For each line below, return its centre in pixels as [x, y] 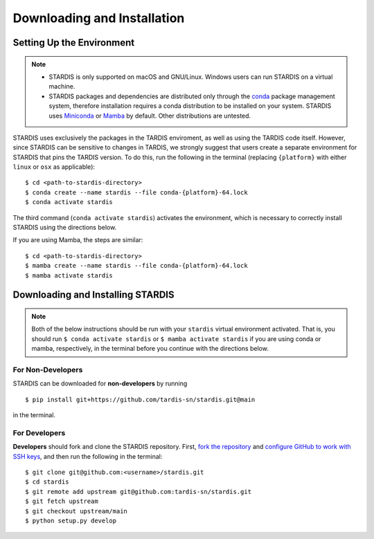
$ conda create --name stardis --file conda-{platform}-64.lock [137, 192]
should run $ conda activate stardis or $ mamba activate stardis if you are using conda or [176, 338]
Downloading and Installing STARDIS [93, 295]
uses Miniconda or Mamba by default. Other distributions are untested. [150, 116]
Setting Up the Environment [74, 43]
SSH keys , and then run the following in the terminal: [88, 456]
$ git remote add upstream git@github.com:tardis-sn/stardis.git [139, 492]
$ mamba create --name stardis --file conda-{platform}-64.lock [137, 266]
